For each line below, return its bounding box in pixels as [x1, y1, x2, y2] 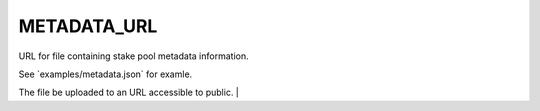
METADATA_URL [18, 15, 158, 37]
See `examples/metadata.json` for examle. [18, 68, 193, 80]
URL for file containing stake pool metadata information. [18, 50, 249, 62]
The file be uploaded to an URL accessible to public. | [18, 86, 240, 99]
